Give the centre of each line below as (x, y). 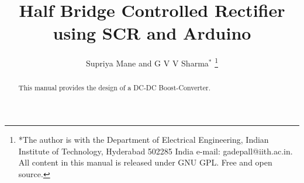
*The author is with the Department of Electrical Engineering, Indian (144, 140)
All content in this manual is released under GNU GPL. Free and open (145, 162)
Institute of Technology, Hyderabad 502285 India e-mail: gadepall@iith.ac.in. (156, 151)
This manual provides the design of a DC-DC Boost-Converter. (114, 88)
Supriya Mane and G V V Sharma (147, 63)
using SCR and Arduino (152, 33)
